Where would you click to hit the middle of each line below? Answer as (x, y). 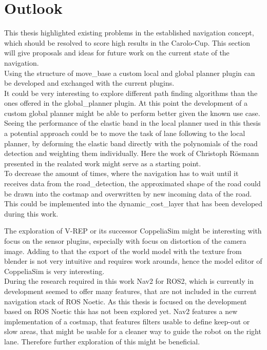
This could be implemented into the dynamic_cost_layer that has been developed (133, 203)
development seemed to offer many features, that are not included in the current (130, 291)
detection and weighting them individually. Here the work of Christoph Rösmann (132, 153)
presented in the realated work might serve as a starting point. (103, 163)
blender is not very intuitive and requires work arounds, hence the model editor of (133, 261)
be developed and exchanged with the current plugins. (89, 83)
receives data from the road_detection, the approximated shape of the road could (132, 183)
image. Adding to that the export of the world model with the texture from (123, 251)
